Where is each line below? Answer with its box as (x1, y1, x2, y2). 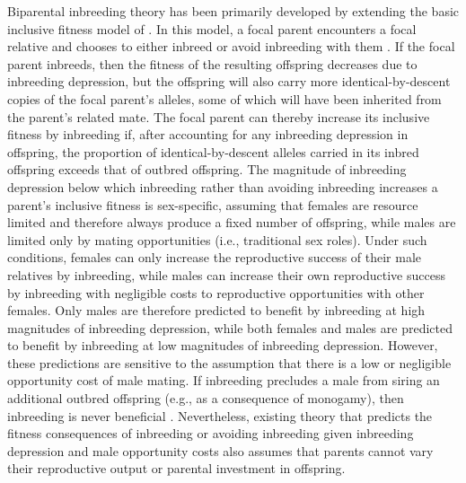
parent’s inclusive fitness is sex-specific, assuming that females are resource (7, 195, 418, 214)
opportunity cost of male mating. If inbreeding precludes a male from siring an (7, 371, 440, 390)
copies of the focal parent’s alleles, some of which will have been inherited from (7, 89, 442, 108)
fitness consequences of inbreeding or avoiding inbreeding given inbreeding (7, 424, 414, 443)
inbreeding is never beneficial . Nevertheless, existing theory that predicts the (7, 406, 433, 425)
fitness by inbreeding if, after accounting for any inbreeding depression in (7, 125, 409, 144)
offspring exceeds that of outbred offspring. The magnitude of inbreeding (7, 160, 407, 179)
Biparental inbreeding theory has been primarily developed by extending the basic (7, 2, 460, 20)
